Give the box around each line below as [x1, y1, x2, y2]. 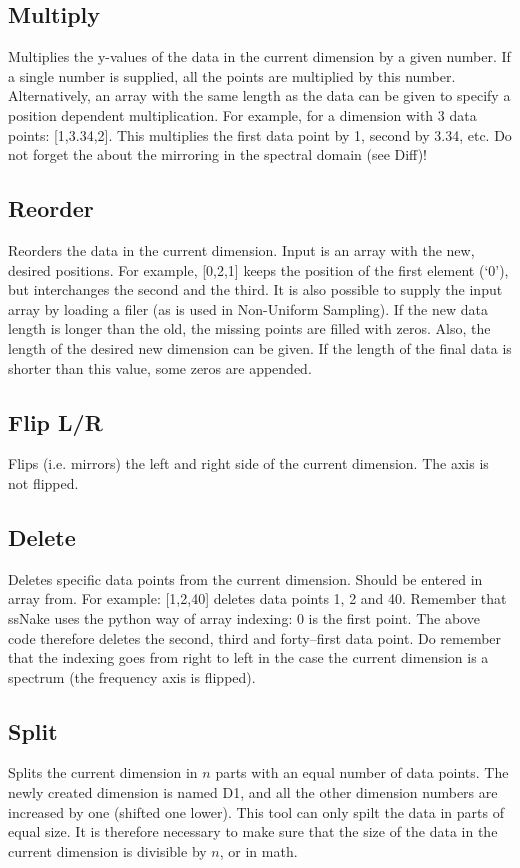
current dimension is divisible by [8, 840, 207, 861]
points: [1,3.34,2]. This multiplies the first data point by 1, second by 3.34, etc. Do [8, 124, 512, 145]
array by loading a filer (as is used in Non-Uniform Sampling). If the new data [8, 298, 488, 319]
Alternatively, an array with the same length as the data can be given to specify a [8, 85, 511, 106]
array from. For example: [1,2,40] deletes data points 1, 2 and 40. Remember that [8, 588, 507, 609]
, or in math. [219, 840, 298, 861]
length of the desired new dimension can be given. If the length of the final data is [8, 337, 512, 358]
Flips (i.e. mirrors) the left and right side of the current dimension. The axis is [8, 453, 489, 474]
